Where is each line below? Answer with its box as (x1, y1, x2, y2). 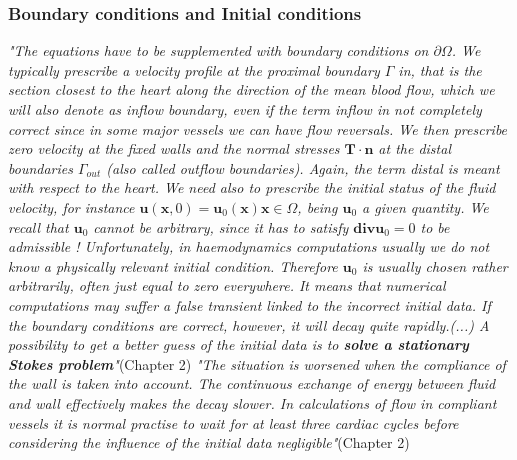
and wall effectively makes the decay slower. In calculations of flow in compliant (8, 392, 497, 413)
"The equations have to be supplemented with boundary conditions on (8, 40, 429, 61)
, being (297, 196, 338, 217)
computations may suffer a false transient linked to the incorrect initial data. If (8, 294, 491, 315)
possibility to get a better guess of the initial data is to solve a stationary (8, 334, 469, 355)
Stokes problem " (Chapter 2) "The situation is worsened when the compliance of (8, 353, 506, 374)
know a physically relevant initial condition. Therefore (8, 255, 338, 276)
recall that (8, 216, 69, 237)
